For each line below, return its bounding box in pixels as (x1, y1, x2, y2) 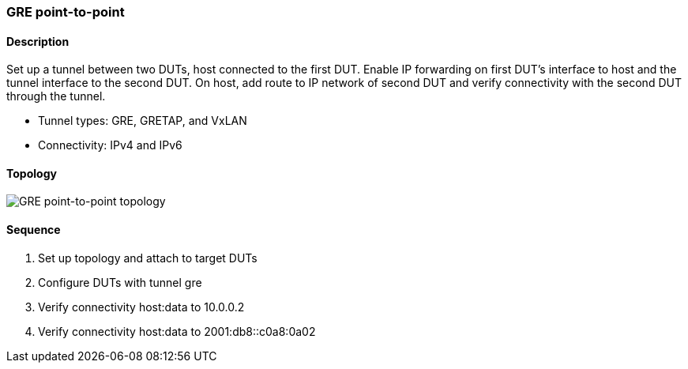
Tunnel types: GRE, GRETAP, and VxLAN (38, 114, 247, 128)
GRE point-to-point (6, 4, 125, 20)
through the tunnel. (6, 89, 106, 104)
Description (6, 34, 70, 48)
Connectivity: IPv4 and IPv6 (38, 138, 182, 152)
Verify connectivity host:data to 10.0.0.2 (38, 299, 245, 314)
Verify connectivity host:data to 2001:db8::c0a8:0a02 (38, 324, 316, 338)
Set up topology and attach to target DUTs (38, 250, 258, 265)
